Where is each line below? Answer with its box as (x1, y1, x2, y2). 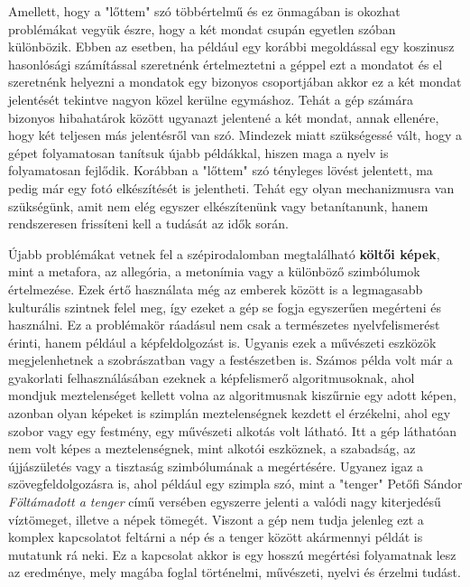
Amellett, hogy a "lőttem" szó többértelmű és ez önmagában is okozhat (8, 2, 401, 20)
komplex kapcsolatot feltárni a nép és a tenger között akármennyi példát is (8, 527, 423, 546)
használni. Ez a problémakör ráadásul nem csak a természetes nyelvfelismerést (8, 315, 440, 334)
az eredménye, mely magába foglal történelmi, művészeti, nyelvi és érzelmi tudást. (8, 563, 461, 582)
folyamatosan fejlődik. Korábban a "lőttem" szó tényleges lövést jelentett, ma (8, 161, 433, 180)
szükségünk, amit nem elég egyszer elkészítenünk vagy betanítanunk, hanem (8, 196, 429, 215)
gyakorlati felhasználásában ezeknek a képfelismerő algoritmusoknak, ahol (8, 368, 415, 387)
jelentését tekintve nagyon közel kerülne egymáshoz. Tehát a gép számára (8, 89, 414, 108)
